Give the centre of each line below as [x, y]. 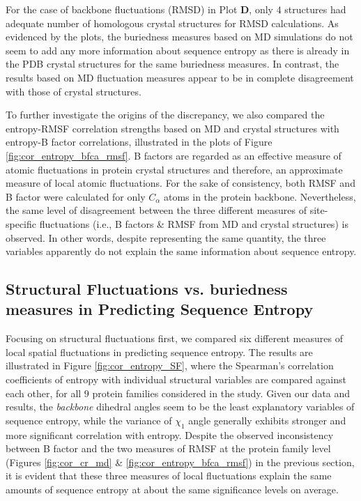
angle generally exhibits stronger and [267, 420]
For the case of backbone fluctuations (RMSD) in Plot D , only [139, 9]
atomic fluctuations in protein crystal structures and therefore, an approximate [174, 169]
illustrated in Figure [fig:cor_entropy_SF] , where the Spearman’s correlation [170, 365]
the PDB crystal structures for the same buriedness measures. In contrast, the [172, 64]
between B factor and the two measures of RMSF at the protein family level [168, 448]
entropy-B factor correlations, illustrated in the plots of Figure [139, 142]
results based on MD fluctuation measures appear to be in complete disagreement [180, 77]
